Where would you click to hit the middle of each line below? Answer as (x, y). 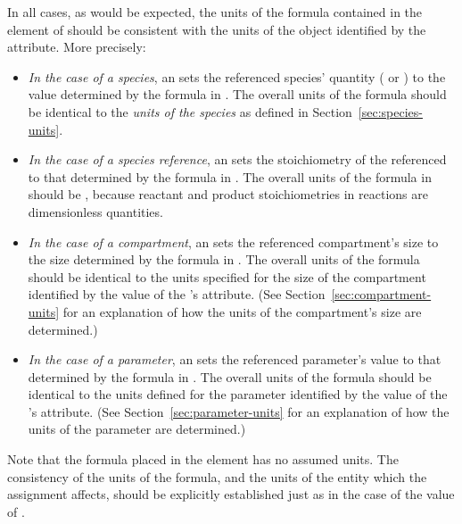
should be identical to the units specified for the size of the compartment (227, 276)
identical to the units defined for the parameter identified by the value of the (238, 394)
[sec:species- (390, 111)
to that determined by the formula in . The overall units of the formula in (230, 176)
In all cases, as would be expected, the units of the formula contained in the (215, 12)
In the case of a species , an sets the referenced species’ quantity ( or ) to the (237, 76)
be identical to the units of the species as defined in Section (190, 111)
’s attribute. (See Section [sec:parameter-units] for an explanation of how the (239, 411)
